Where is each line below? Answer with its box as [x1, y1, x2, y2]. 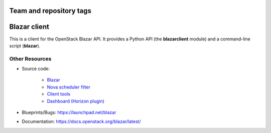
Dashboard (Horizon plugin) [47, 98, 105, 104]
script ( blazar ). [9, 42, 41, 48]
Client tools [47, 91, 70, 97]
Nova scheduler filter [47, 84, 90, 90]
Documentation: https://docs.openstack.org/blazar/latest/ [22, 118, 141, 124]
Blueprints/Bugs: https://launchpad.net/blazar [22, 109, 116, 115]
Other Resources [9, 55, 52, 62]
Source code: [22, 65, 50, 72]
